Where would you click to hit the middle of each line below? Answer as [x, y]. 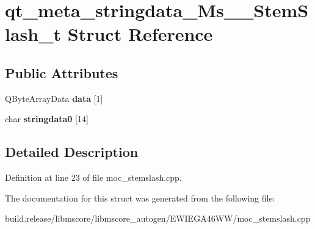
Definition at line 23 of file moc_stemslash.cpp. [93, 177]
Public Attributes [62, 72]
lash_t [33, 34]
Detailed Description [72, 152]
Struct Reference [140, 34]
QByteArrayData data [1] [54, 98]
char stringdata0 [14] [47, 119]
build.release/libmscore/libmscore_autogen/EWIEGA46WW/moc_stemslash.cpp [158, 218]
